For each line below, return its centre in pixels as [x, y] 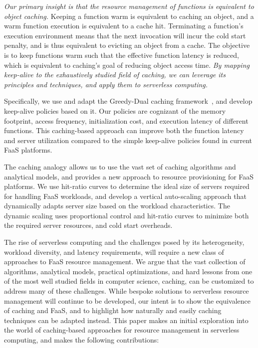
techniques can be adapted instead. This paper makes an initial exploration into [126, 320]
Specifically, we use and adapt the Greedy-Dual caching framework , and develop [128, 101]
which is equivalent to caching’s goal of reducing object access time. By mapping [127, 65]
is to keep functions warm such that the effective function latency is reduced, [122, 55]
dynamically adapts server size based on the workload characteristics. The [117, 206]
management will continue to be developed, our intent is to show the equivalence [128, 300]
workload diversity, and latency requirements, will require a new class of [114, 252]
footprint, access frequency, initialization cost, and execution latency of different [126, 120]
